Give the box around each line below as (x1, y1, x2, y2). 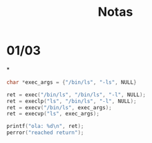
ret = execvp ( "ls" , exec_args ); (6, 111, 99, 118)
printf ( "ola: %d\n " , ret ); (6, 123, 84, 130)
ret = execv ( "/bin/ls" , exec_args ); (6, 104, 112, 111)
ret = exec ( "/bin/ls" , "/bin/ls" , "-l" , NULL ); (6, 91, 146, 98)
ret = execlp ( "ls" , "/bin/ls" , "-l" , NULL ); (6, 98, 137, 104)
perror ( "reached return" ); (6, 129, 84, 136)
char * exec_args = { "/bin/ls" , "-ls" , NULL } (6, 78, 137, 86)
